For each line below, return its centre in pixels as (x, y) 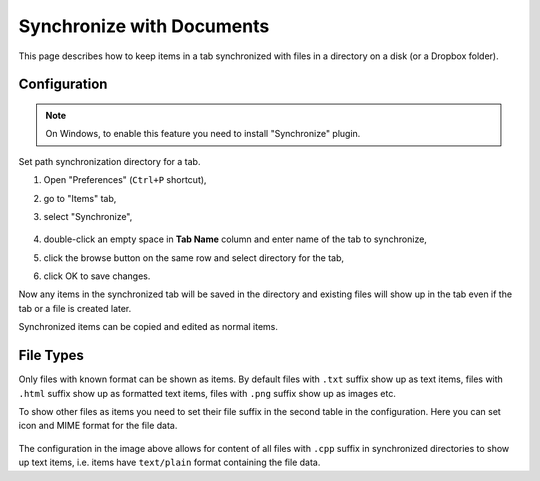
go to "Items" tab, (80, 198)
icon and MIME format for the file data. (98, 426)
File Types (51, 355)
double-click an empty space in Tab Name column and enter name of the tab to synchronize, (235, 239)
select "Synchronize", (88, 216)
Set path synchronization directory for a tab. (109, 161)
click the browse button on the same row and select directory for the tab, (194, 257)
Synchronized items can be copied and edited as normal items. (148, 327)
